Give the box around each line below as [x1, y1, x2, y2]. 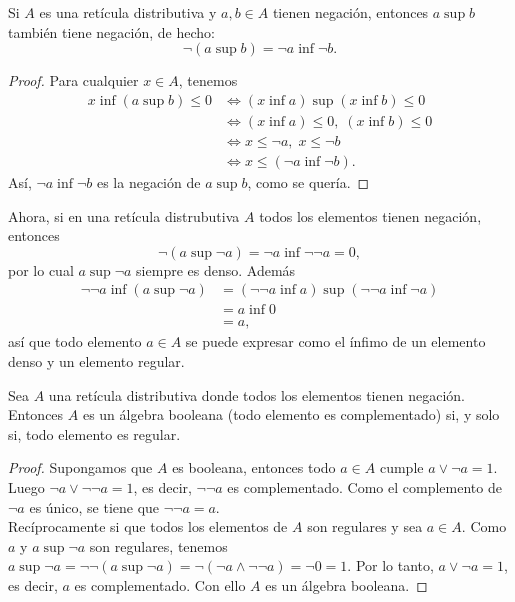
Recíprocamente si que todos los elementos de [8, 516, 288, 537]
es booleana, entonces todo [172, 457, 336, 478]
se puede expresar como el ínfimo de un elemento [185, 331, 486, 352]
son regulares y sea [307, 516, 423, 537]
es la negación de [96, 171, 201, 192]
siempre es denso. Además [136, 259, 296, 280]
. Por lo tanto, [347, 555, 434, 576]
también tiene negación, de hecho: [8, 21, 215, 42]
